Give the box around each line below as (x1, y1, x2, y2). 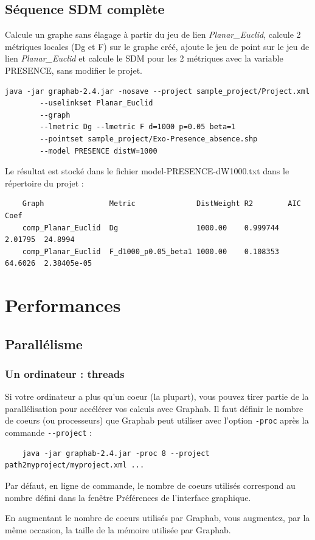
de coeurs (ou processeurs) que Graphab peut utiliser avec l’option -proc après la (5, 414, 309, 427)
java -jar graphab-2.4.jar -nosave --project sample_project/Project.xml (5, 87, 310, 96)
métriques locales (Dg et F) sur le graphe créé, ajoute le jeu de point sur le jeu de (5, 40, 310, 52)
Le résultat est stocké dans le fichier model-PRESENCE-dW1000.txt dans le (5, 165, 289, 177)
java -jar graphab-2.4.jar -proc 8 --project (22, 449, 210, 458)
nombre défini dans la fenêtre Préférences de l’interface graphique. (5, 491, 251, 503)
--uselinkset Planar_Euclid (40, 99, 153, 108)
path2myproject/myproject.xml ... (5, 461, 145, 470)
